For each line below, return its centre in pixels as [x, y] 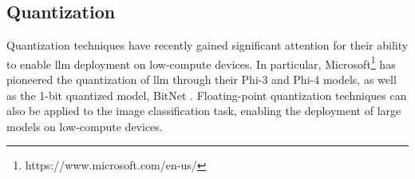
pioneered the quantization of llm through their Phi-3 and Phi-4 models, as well [202, 80]
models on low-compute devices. [85, 126]
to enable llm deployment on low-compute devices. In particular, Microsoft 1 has [201, 62]
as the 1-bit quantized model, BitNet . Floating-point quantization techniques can [207, 95]
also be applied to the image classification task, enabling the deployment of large [204, 111]
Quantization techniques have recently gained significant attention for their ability [207, 45]
